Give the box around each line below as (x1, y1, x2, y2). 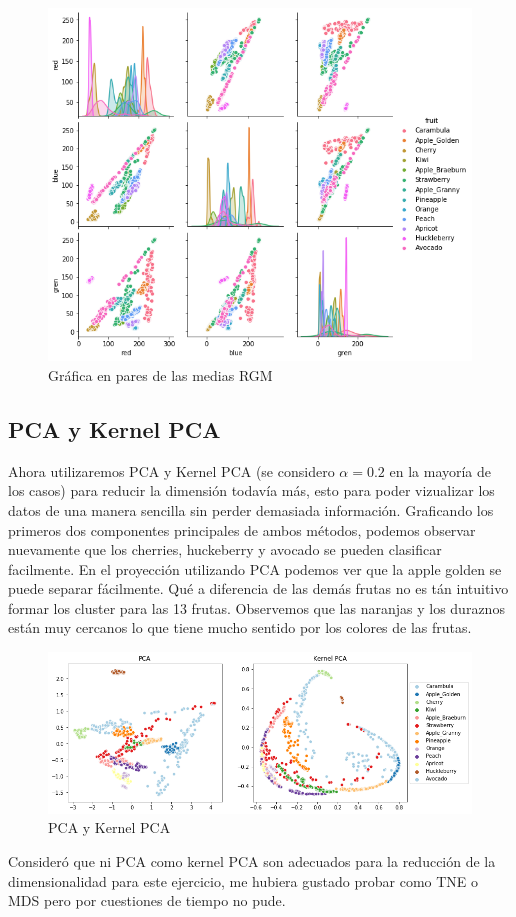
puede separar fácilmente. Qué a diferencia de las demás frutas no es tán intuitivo (8, 578, 509, 599)
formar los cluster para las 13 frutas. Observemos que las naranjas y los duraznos (8, 597, 505, 618)
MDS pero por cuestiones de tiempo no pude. (8, 890, 286, 911)
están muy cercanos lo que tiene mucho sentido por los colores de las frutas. (8, 617, 472, 638)
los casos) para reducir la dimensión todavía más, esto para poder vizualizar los (8, 480, 495, 501)
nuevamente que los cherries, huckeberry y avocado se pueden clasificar (8, 539, 442, 560)
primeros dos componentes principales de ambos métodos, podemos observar (8, 519, 476, 540)
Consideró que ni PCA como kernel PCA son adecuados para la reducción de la (8, 851, 496, 872)
